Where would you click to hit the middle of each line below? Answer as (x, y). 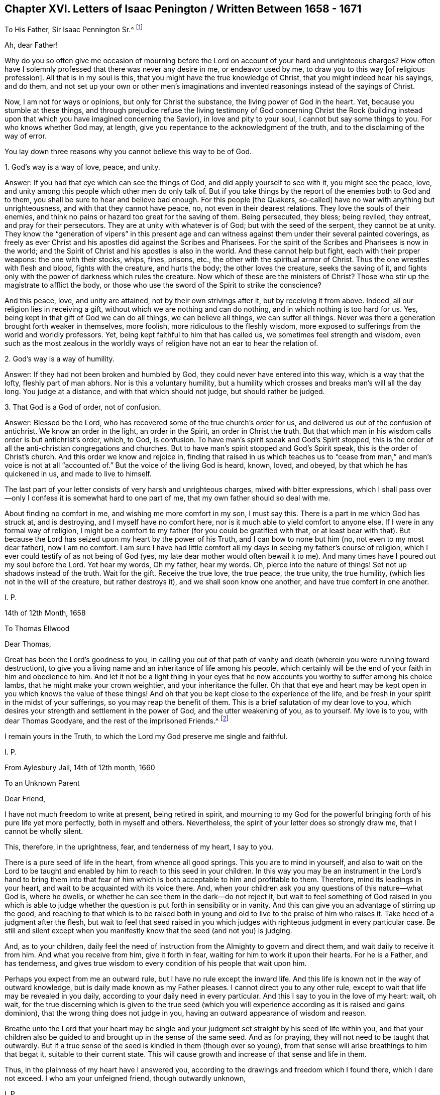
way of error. (26, 136)
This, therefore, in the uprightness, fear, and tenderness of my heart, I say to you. (139, 846)
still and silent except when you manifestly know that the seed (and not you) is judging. (148, 930)
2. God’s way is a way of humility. (60, 359)
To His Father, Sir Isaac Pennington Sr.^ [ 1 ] (74, 29)
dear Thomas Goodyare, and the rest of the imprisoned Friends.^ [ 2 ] (117, 720)
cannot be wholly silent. (44, 831)
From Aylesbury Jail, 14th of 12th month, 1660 (80, 767)
